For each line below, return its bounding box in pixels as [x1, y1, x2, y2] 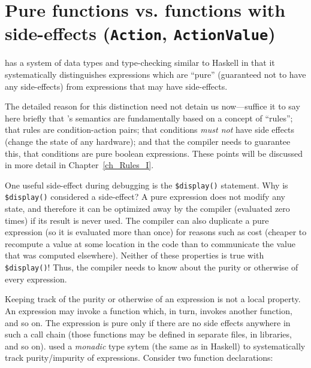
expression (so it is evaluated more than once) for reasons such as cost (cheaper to [5, 226, 307, 238]
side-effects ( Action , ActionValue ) [5, 21, 276, 45]
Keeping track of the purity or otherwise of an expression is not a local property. [5, 293, 301, 305]
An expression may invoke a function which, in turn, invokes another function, [5, 304, 292, 317]
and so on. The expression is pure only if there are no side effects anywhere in [5, 316, 291, 329]
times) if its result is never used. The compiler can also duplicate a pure [5, 214, 269, 226]
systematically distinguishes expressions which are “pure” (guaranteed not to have [5, 68, 306, 81]
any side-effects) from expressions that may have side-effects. [5, 80, 228, 92]
